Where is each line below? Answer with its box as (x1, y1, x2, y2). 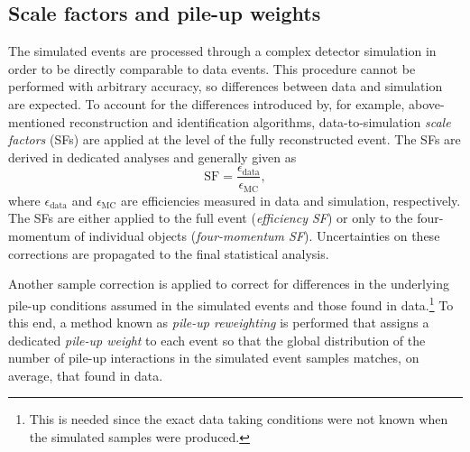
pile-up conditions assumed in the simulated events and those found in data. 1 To (8, 292, 454, 314)
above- (408, 94, 445, 113)
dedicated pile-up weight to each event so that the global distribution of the (8, 330, 426, 349)
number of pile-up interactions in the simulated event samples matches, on (8, 348, 419, 367)
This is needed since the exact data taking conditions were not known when (29, 410, 448, 429)
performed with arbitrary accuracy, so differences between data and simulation (8, 77, 443, 96)
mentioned (8, 112, 66, 131)
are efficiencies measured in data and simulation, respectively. (121, 190, 461, 209)
